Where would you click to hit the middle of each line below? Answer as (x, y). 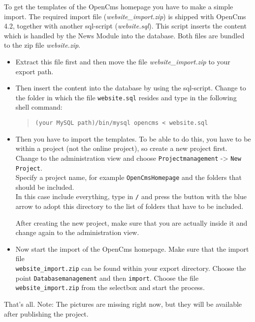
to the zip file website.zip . (42, 45)
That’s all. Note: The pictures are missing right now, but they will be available (123, 304)
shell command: (39, 107)
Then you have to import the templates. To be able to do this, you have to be (133, 138)
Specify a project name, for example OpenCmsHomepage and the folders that (128, 177)
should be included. (45, 187)
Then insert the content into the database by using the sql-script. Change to (131, 88)
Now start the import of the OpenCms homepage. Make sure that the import (132, 249)
